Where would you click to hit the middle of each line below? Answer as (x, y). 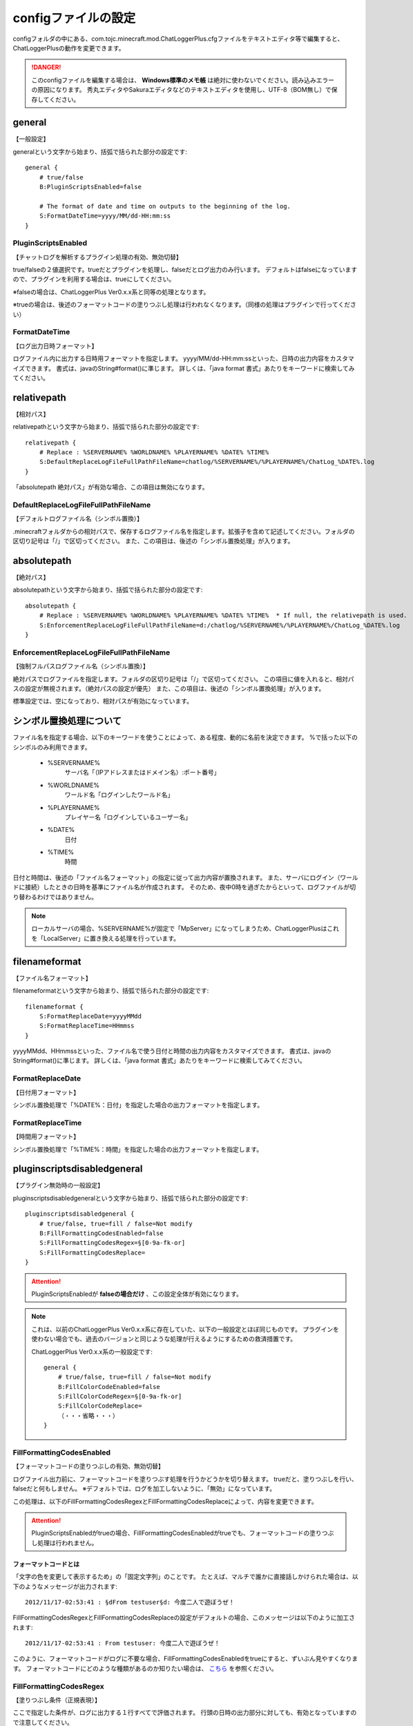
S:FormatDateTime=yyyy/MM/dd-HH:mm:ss (105, 216)
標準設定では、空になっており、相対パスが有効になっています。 (103, 701)
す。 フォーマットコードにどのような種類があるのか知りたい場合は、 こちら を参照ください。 (145, 1668)
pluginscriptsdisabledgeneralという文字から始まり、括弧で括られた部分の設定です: (131, 1198)
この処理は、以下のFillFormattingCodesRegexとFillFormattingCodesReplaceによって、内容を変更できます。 (165, 1501)
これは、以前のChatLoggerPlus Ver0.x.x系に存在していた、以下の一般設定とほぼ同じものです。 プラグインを (185, 1329)
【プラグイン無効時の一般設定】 (58, 1185)
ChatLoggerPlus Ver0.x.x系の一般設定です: (92, 1351)
